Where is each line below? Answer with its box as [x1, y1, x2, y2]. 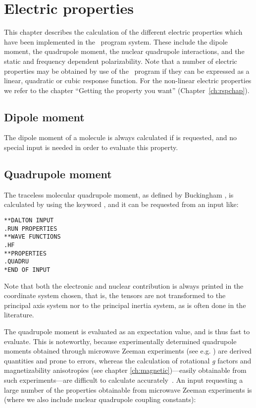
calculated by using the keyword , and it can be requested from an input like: [4, 199, 239, 209]
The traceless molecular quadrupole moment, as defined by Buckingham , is [4, 189, 234, 200]
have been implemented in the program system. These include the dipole [4, 36, 228, 47]
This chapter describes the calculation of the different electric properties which [4, 27, 243, 37]
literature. [4, 309, 34, 320]
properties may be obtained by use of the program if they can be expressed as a [4, 65, 250, 76]
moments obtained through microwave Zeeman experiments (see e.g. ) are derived [4, 346, 252, 356]
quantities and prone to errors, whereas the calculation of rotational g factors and [4, 355, 252, 365]
